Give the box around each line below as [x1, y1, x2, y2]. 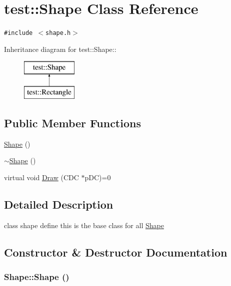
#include [4, 29, 33, 37]
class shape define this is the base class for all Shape [4, 220, 164, 230]
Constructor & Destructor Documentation [4, 244, 227, 260]
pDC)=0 [84, 172, 111, 182]
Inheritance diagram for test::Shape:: [4, 43, 116, 54]
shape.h [45, 29, 71, 37]
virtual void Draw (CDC [4, 172, 79, 182]
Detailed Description [4, 196, 113, 212]
